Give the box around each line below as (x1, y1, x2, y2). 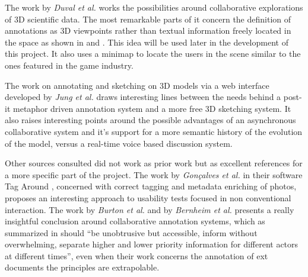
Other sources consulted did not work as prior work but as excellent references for (5, 157, 303, 169)
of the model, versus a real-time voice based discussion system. (5, 137, 233, 149)
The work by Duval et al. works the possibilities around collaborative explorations (5, 1, 303, 13)
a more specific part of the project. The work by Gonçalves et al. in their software (5, 168, 303, 181)
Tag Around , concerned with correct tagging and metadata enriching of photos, (5, 180, 297, 192)
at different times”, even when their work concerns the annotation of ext (5, 249, 268, 262)
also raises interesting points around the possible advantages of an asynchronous (5, 114, 296, 126)
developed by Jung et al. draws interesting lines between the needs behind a (5, 91, 281, 103)
